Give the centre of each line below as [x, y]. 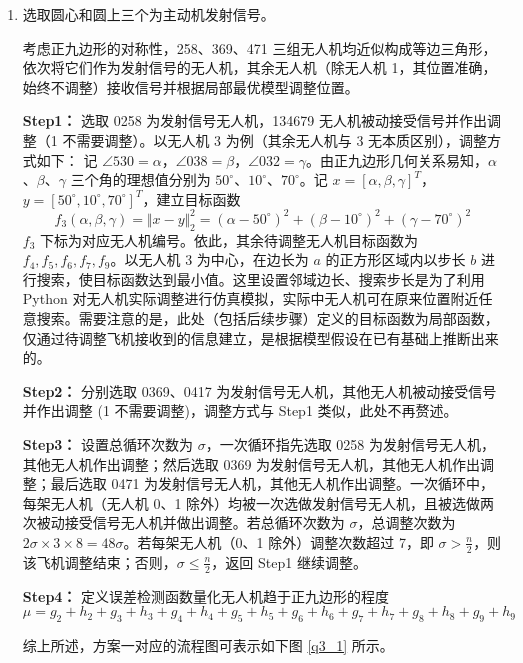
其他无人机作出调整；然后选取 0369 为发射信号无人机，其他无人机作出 [251, 463]
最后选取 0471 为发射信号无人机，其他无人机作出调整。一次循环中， [272, 483]
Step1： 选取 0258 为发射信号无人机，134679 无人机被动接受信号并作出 [255, 120]
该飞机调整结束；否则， [99, 561]
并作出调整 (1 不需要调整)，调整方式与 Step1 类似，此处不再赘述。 [240, 410]
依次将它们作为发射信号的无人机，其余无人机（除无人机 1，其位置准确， [259, 67]
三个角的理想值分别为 [140, 179]
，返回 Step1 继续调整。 [289, 561]
